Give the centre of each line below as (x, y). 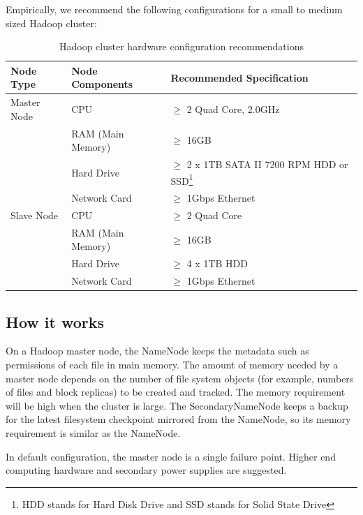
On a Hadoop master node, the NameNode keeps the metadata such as (157, 351)
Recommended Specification (239, 77)
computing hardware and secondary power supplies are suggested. (146, 470)
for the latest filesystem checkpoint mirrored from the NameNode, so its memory (178, 419)
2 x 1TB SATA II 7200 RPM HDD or (267, 164)
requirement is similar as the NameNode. (93, 433)
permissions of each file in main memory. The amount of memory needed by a (172, 365)
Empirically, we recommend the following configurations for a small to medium (174, 9)
